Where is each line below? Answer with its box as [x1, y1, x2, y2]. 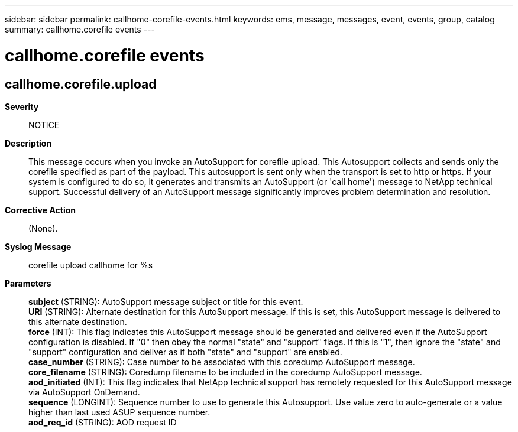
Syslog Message [5, 241, 72, 252]
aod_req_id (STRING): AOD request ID [28, 417, 177, 427]
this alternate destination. [28, 316, 127, 327]
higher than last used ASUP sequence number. [28, 407, 211, 417]
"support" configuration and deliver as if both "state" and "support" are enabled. [28, 346, 342, 357]
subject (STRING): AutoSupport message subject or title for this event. [28, 296, 303, 307]
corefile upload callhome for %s [28, 259, 153, 270]
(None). [28, 223, 58, 233]
